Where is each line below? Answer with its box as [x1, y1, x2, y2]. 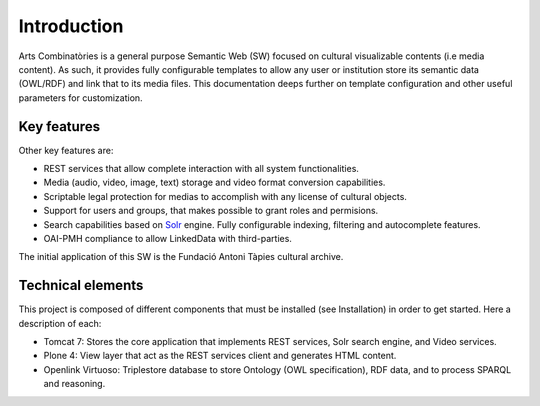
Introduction [18, 15, 124, 37]
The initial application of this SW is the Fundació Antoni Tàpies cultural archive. [18, 251, 344, 263]
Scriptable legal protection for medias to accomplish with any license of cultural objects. [43, 190, 407, 202]
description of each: [18, 317, 102, 329]
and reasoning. [43, 378, 106, 390]
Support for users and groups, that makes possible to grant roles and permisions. [43, 205, 379, 217]
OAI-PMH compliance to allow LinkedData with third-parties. [43, 232, 292, 244]
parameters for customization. [18, 91, 144, 104]
